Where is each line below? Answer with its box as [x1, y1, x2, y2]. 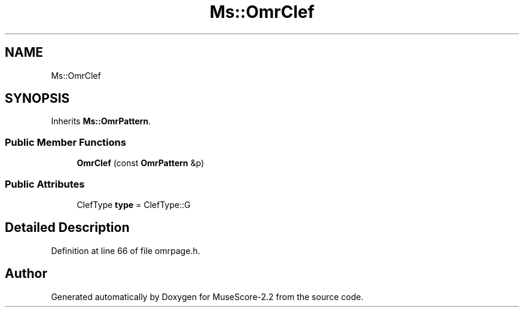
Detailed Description [5, 220, 130, 235]
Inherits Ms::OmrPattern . [51, 116, 151, 127]
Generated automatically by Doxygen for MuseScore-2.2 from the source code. [51, 291, 364, 302]
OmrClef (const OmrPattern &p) [77, 158, 205, 169]
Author [5, 266, 47, 282]
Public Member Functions [5, 136, 126, 148]
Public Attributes [5, 178, 85, 190]
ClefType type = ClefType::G [77, 199, 191, 210]
